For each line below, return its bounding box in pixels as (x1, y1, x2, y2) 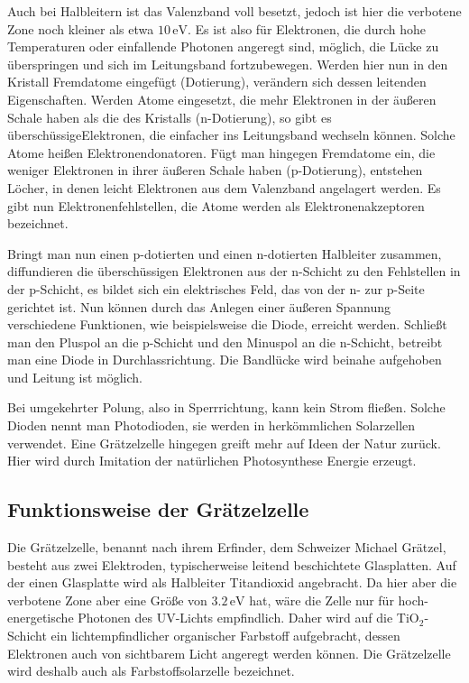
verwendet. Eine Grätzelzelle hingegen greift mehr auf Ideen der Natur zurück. (7, 433, 441, 452)
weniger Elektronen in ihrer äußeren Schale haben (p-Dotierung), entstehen (7, 161, 423, 180)
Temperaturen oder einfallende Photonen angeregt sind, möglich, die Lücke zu (7, 37, 439, 56)
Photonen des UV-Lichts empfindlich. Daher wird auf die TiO (78, 608, 419, 627)
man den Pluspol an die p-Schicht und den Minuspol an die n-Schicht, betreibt (7, 332, 443, 351)
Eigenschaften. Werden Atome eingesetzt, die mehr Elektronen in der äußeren (7, 89, 437, 108)
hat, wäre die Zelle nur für (249, 590, 394, 609)
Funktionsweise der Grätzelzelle (7, 495, 309, 523)
